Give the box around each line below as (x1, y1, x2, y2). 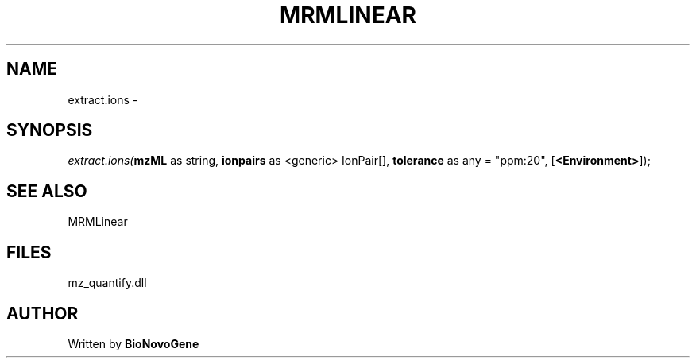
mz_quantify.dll (68, 276, 147, 290)
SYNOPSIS (6, 120, 93, 141)
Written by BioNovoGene (68, 336, 199, 350)
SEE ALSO (6, 180, 87, 201)
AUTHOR (6, 303, 79, 323)
